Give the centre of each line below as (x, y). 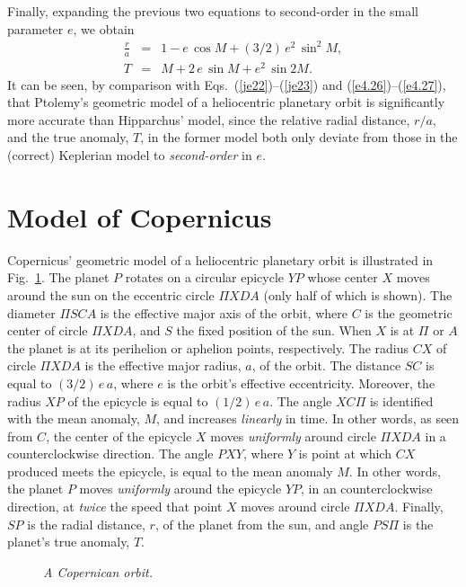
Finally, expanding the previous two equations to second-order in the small (213, 11)
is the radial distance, (86, 524)
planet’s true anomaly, (69, 542)
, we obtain (104, 28)
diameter (31, 312)
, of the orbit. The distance (326, 365)
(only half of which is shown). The (358, 294)
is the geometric (409, 312)
